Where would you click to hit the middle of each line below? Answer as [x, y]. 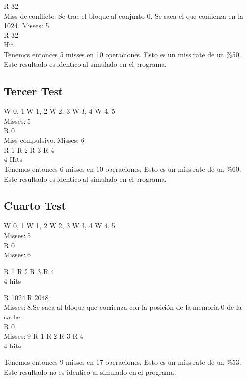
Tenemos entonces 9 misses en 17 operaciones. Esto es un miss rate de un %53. [123, 362]
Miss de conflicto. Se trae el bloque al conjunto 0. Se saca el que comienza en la [124, 16]
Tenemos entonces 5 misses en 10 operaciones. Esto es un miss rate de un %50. [123, 54]
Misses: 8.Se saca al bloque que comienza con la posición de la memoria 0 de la [123, 307]
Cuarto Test [35, 205]
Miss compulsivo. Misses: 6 [44, 140]
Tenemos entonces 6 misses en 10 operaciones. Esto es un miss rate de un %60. [123, 169]
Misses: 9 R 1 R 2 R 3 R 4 [44, 336]
